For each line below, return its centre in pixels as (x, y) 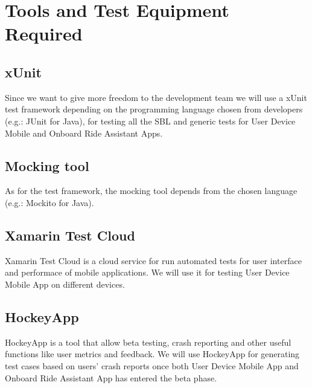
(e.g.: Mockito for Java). (49, 202)
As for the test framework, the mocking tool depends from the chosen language (151, 191)
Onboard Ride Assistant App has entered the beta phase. (111, 377)
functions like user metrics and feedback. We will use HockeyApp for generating (152, 354)
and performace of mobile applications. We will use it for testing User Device (147, 272)
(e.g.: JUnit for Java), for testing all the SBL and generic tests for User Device (150, 121)
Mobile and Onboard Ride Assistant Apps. (84, 133)
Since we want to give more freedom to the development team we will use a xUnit (156, 97)
